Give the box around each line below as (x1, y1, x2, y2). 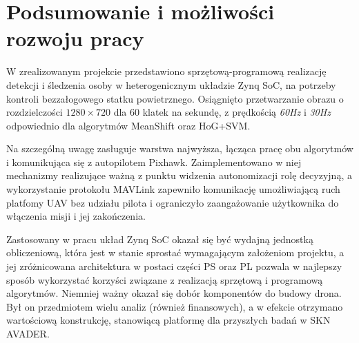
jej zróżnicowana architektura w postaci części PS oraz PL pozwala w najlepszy (6, 259, 342, 273)
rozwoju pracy (6, 24, 144, 52)
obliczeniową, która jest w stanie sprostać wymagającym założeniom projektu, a (6, 245, 345, 260)
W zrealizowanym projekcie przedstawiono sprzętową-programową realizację (6, 64, 327, 79)
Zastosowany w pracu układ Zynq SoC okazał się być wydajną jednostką (6, 231, 313, 246)
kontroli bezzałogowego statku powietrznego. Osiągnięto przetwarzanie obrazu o (6, 91, 344, 105)
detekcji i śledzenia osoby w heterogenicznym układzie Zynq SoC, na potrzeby (6, 77, 336, 92)
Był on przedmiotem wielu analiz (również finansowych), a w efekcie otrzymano (6, 299, 343, 313)
